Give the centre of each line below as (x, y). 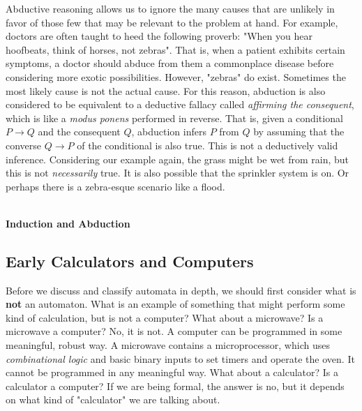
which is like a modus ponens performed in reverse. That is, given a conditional (174, 118)
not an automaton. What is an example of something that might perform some (175, 304)
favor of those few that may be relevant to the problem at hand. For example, (172, 22)
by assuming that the (299, 132)
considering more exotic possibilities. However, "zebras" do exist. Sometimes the (176, 76)
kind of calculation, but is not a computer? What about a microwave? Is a (165, 317)
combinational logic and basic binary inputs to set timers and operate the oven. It (180, 358)
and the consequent (79, 132)
